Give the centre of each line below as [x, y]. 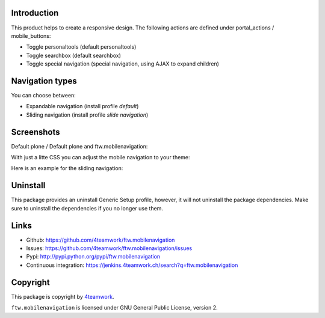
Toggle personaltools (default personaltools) [81, 47]
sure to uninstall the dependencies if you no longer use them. [87, 208]
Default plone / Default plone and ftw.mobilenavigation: [79, 146]
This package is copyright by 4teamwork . [63, 296]
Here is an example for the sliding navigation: [67, 168]
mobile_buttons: [31, 35]
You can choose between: [44, 95]
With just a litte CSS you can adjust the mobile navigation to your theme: [101, 157]
